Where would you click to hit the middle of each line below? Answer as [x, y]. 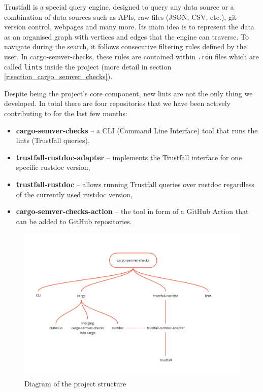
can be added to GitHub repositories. [74, 221]
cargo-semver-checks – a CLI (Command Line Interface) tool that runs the [137, 130]
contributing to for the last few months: [66, 113]
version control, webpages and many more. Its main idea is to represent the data [129, 27]
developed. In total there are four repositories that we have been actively [117, 103]
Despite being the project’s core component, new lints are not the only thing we [128, 93]
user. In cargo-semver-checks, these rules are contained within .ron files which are [131, 56]
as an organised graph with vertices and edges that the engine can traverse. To [126, 36]
